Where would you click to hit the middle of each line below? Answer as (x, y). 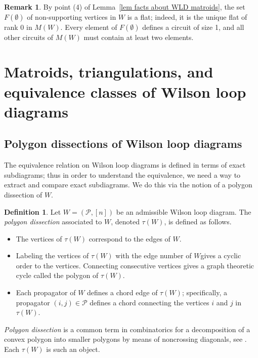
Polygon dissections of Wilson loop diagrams (123, 144)
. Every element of (89, 27)
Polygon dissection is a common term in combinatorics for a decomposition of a (127, 329)
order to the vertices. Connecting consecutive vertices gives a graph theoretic (135, 265)
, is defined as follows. (198, 222)
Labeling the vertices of (52, 255)
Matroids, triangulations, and (109, 72)
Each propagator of (46, 292)
